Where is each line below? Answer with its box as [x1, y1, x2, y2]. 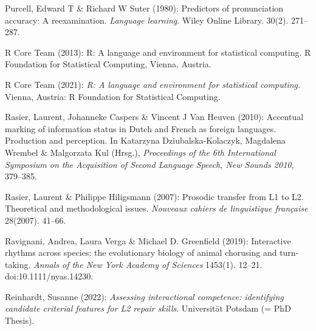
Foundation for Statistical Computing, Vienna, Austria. [5, 58, 211, 70]
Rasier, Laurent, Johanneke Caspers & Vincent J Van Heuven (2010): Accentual [5, 110, 304, 123]
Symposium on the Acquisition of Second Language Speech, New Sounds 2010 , [5, 158, 294, 170]
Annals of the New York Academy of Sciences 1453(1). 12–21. [33, 258, 263, 270]
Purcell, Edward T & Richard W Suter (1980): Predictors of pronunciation [5, 2, 284, 14]
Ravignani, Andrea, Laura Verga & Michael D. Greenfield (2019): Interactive [5, 234, 291, 247]
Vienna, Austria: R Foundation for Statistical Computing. [5, 90, 221, 102]
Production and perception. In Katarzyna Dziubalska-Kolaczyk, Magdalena [5, 134, 286, 147]
